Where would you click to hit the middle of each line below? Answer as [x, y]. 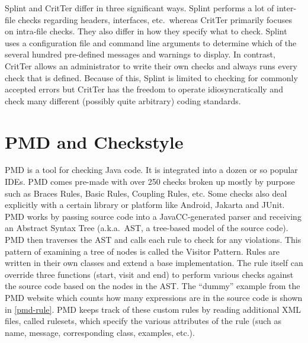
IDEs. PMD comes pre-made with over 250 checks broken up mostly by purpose [150, 182]
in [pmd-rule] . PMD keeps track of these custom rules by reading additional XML [153, 309]
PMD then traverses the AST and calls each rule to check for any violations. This [153, 240]
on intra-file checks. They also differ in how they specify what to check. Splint [146, 31]
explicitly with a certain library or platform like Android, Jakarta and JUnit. [145, 205]
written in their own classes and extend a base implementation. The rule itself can [154, 263]
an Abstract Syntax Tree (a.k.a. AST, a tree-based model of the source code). [147, 228]
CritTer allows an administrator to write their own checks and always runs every [151, 65]
